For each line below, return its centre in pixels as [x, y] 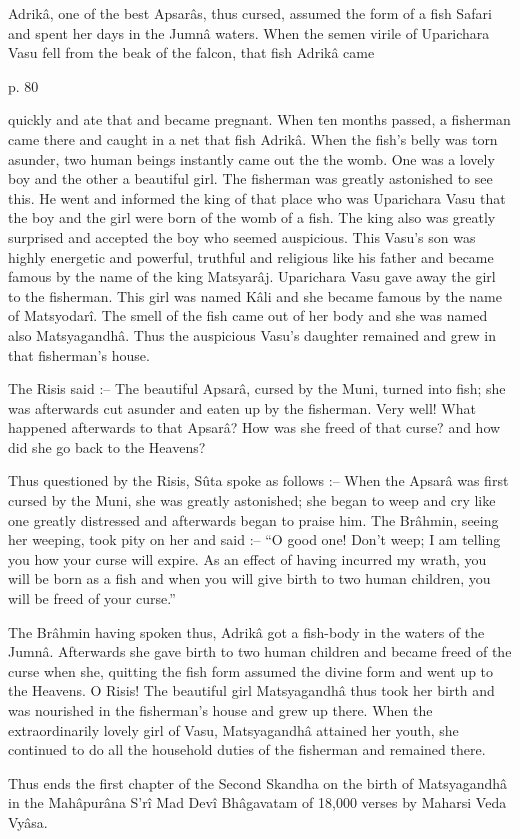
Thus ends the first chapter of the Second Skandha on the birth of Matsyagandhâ [258, 782]
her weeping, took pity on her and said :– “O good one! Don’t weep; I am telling [254, 539]
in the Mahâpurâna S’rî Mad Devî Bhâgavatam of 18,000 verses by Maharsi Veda [257, 802]
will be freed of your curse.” [92, 598]
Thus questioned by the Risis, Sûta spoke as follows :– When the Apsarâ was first [258, 480]
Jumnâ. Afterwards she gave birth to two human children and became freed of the [260, 651]
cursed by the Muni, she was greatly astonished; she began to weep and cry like [252, 500]
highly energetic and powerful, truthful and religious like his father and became [251, 256]
